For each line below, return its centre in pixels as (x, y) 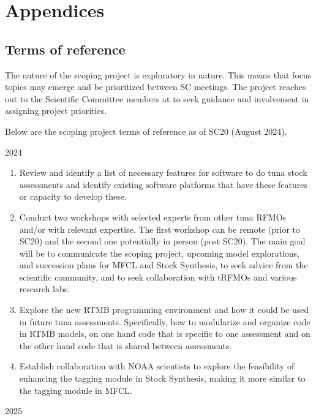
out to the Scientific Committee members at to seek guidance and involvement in (157, 98)
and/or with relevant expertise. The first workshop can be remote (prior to (160, 229)
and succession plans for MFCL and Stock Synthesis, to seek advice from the (164, 265)
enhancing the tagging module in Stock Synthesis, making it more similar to (162, 378)
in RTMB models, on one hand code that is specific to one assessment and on (165, 334)
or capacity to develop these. (73, 196)
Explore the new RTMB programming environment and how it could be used (164, 310)
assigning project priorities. (56, 111)
